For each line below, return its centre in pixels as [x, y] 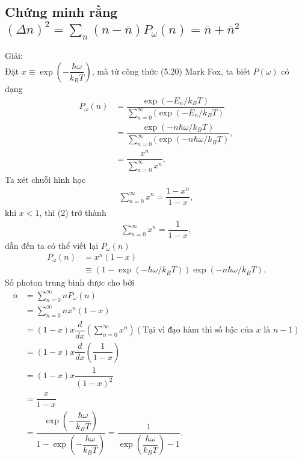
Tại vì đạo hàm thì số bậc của [198, 330]
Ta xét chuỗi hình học [45, 179]
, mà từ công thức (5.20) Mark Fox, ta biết [171, 71]
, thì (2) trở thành [73, 213]
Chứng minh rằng [61, 12]
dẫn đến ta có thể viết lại [52, 245]
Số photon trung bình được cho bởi [70, 282]
